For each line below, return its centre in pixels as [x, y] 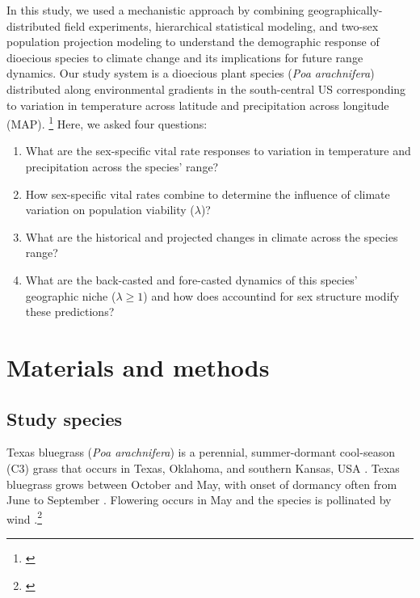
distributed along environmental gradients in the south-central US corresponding [206, 88]
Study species [65, 418]
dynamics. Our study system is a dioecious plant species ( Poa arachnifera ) [191, 73]
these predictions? [70, 312]
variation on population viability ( [110, 210]
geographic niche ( [71, 295]
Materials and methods [138, 366]
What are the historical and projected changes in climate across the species [212, 236]
